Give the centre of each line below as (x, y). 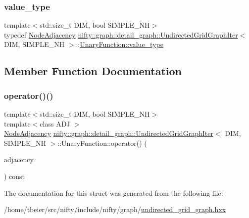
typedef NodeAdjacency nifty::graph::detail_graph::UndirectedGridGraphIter (121, 34)
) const (15, 176)
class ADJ (55, 123)
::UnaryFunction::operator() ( (102, 143)
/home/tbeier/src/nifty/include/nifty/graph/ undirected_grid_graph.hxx (115, 209)
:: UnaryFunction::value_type (120, 44)
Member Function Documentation (93, 71)
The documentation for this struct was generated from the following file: (114, 193)
